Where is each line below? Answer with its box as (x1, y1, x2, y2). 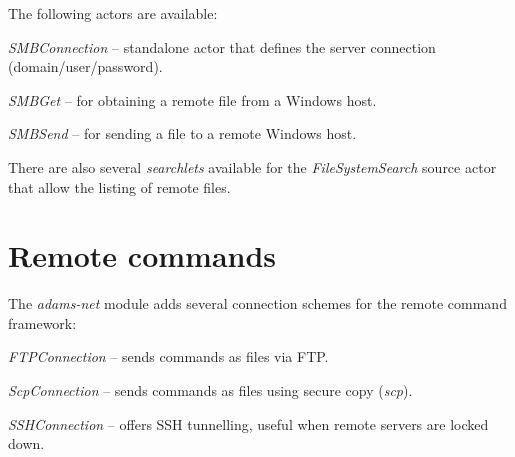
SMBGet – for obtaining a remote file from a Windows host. (8, 89, 377, 110)
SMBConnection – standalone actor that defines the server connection (8, 36, 436, 57)
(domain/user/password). (8, 56, 163, 77)
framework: (8, 312, 77, 333)
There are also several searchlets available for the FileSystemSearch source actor (8, 156, 497, 177)
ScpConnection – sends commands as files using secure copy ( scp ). (8, 380, 413, 401)
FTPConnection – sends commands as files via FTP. (8, 346, 329, 367)
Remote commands (8, 235, 277, 276)
